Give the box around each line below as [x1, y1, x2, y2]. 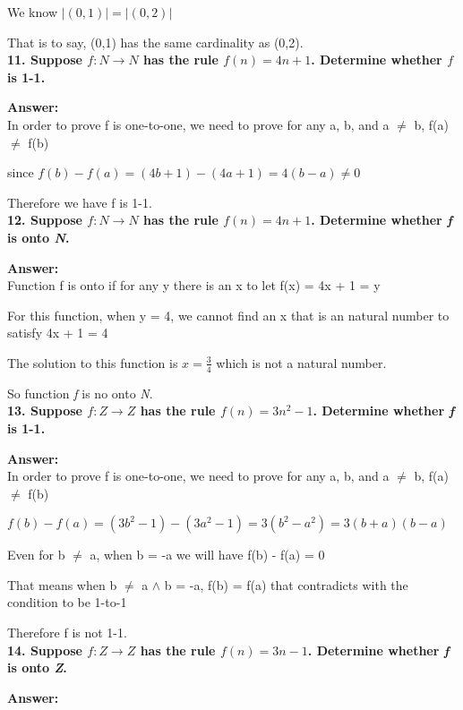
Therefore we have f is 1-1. [7, 192, 152, 211]
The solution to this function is [7, 353, 178, 372]
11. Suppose [7, 50, 82, 69]
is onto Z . [7, 658, 67, 677]
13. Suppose [7, 401, 82, 420]
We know [7, 3, 57, 21]
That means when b [7, 575, 117, 594]
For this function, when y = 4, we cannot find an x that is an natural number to [7, 305, 450, 324]
